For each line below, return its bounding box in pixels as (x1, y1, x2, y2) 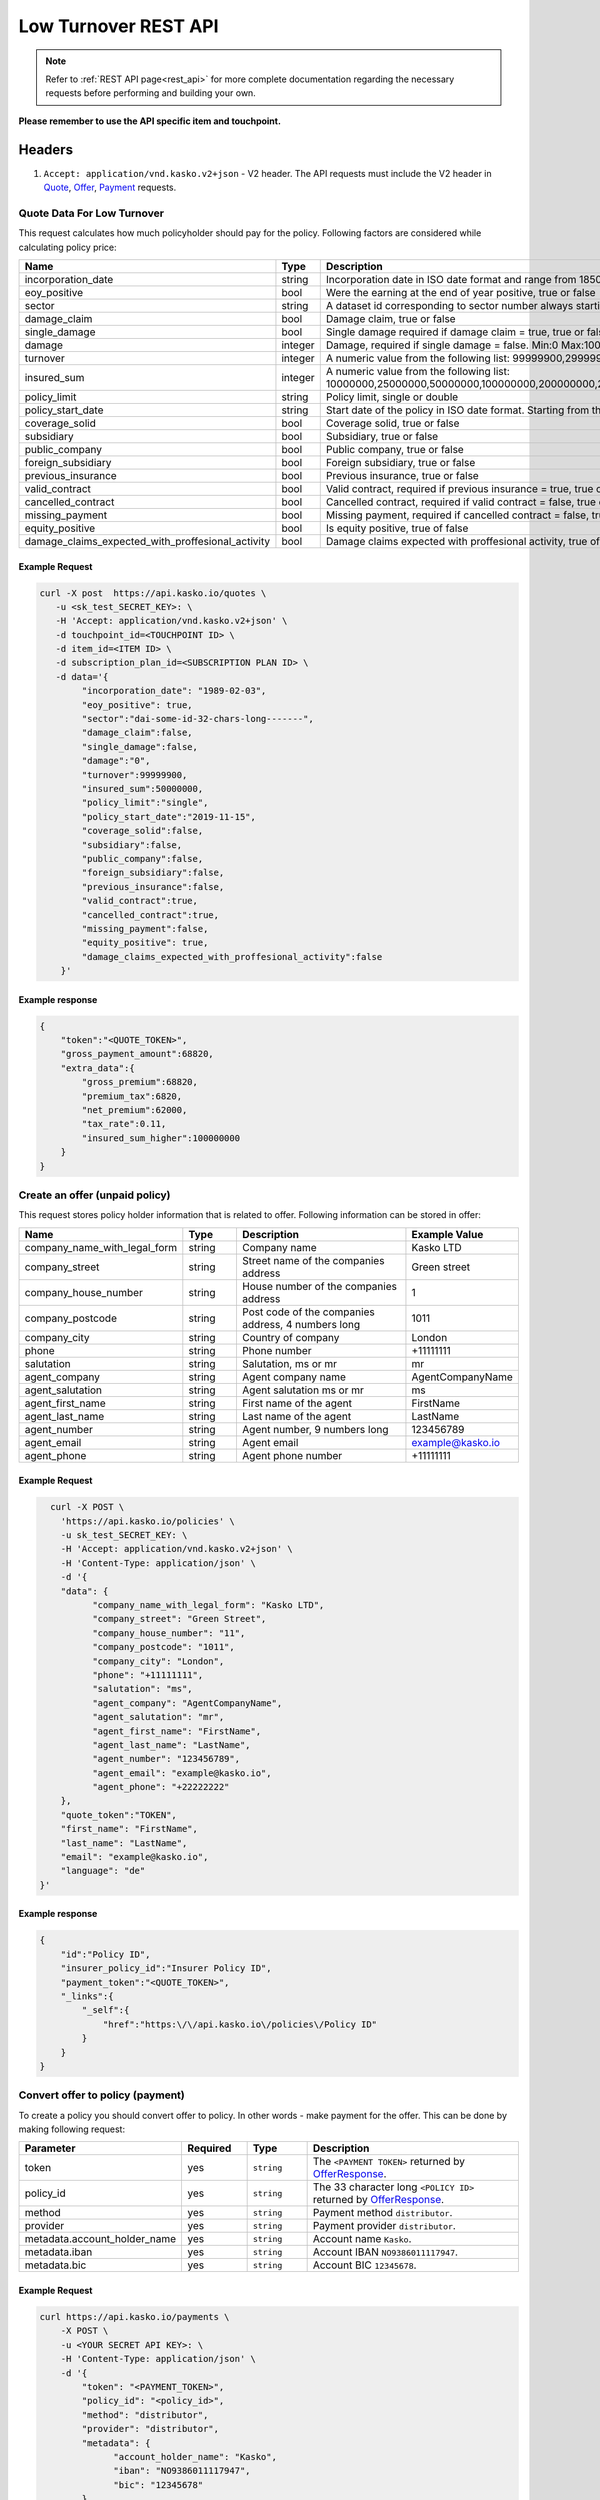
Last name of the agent (241, 1409, 352, 1423)
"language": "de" (60, 1865, 146, 1877)
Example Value (411, 1227, 484, 1241)
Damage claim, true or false (325, 311, 456, 325)
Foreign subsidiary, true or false (325, 455, 476, 469)
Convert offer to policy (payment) (18, 2088, 185, 2102)
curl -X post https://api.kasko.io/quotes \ (39, 587, 267, 599)
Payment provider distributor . (312, 2219, 457, 2233)
